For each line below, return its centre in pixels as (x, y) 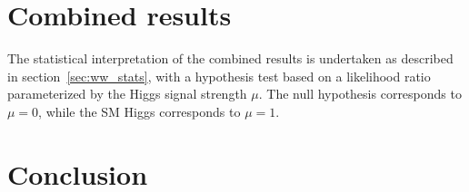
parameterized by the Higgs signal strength (127, 94)
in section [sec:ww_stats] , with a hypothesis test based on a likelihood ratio (219, 76)
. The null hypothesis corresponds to (360, 94)
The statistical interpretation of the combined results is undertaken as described (230, 58)
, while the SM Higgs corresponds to (140, 111)
